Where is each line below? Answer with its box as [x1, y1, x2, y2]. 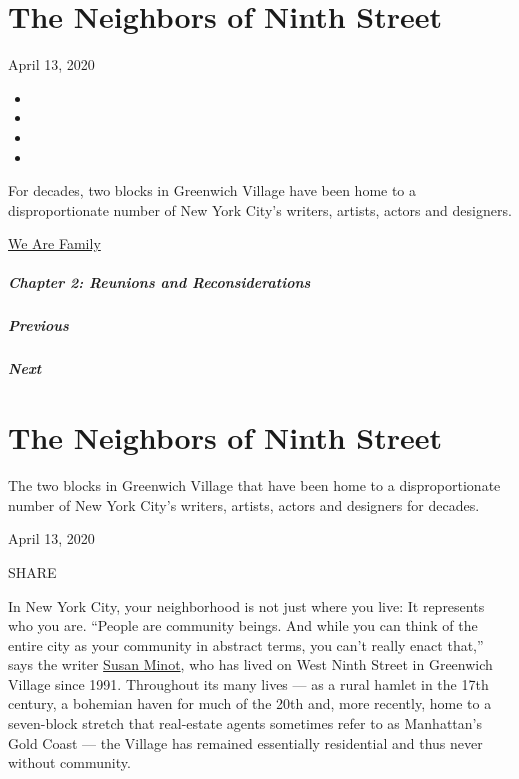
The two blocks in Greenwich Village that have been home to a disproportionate [8, 475, 501, 496]
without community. [8, 752, 131, 773]
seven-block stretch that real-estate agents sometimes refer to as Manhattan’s [8, 713, 482, 734]
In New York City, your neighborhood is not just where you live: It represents [8, 595, 485, 616]
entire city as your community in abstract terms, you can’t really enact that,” [8, 634, 484, 655]
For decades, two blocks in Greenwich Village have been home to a [8, 180, 417, 201]
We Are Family [8, 233, 101, 254]
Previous [8, 315, 69, 336]
